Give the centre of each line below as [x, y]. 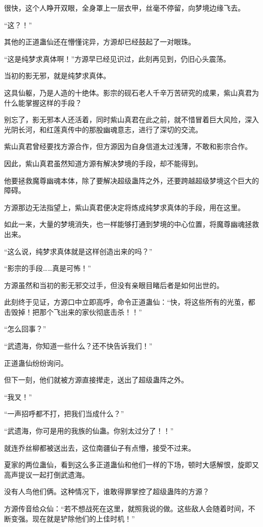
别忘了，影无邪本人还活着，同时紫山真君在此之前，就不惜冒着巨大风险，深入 [131, 119]
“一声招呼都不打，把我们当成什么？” [64, 414]
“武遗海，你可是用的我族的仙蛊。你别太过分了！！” [89, 431]
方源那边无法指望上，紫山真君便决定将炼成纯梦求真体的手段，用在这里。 [124, 207]
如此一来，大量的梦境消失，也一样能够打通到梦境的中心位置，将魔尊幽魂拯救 [131, 224]
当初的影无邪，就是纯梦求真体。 [57, 76]
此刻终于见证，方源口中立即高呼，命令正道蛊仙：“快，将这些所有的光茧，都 [130, 302]
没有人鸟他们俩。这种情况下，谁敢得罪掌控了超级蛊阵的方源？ [107, 491]
